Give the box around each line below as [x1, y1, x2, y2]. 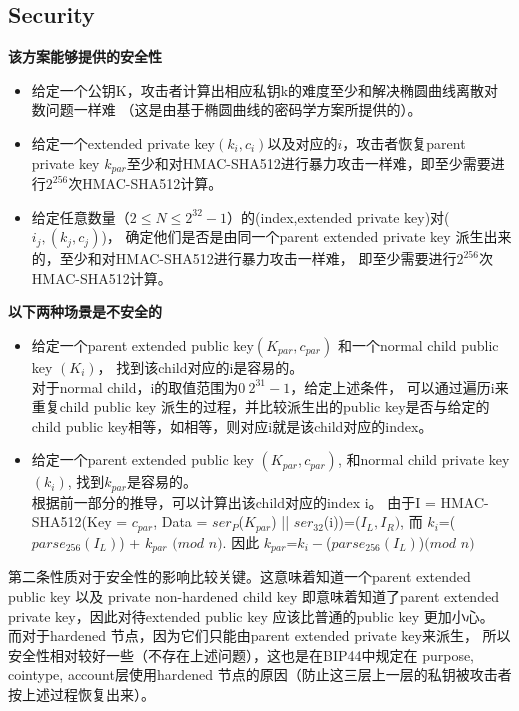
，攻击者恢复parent [342, 132, 466, 153]
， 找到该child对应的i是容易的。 [97, 357, 304, 377]
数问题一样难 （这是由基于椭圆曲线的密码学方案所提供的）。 [31, 99, 422, 120]
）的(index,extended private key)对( [227, 206, 450, 227]
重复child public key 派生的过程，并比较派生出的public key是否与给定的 [31, 396, 490, 417]
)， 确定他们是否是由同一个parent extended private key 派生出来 [101, 226, 512, 247]
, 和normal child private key [337, 449, 510, 470]
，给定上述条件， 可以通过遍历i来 [290, 376, 509, 397]
